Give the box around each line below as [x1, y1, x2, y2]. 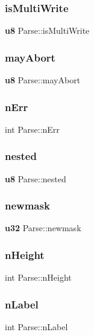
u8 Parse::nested [5, 172, 66, 185]
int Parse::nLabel [5, 321, 68, 333]
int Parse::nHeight [5, 271, 72, 284]
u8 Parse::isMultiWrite [5, 24, 90, 37]
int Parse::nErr [5, 123, 60, 135]
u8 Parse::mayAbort [5, 74, 81, 86]
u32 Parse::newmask [5, 222, 81, 234]
